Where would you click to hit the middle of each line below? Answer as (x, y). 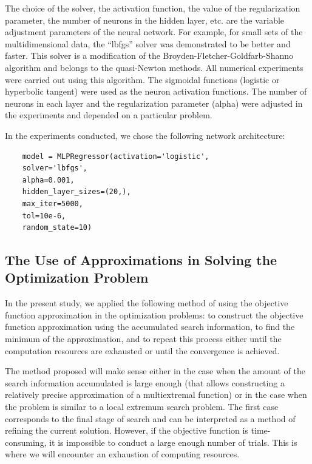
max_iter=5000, (53, 203)
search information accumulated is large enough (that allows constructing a (145, 382)
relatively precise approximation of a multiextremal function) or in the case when (156, 395)
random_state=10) (57, 228)
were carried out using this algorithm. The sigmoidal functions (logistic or (142, 79)
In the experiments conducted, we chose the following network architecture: (145, 135)
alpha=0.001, (48, 180)
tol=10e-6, (44, 216)
